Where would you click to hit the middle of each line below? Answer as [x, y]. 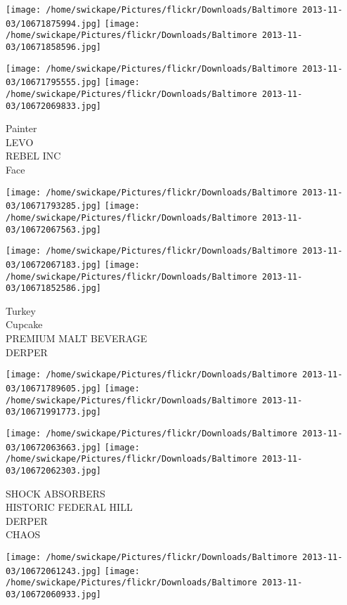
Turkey [21, 310]
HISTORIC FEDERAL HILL [69, 507]
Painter [21, 128]
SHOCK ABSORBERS [55, 493]
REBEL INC [33, 156]
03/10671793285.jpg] [54, 206]
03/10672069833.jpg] [54, 106]
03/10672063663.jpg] [54, 447]
